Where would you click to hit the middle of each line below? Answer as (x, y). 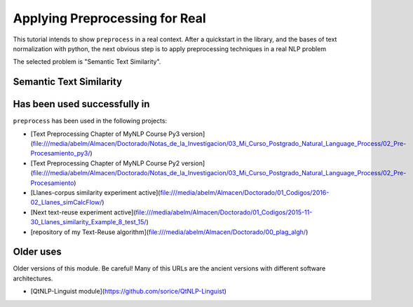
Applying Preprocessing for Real (109, 18)
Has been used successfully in (81, 104)
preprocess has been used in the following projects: (90, 121)
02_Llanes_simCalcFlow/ (66, 203)
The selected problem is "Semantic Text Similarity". (87, 62)
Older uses (38, 252)
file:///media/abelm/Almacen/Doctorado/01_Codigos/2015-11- (224, 212)
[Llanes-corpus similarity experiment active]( (95, 192)
